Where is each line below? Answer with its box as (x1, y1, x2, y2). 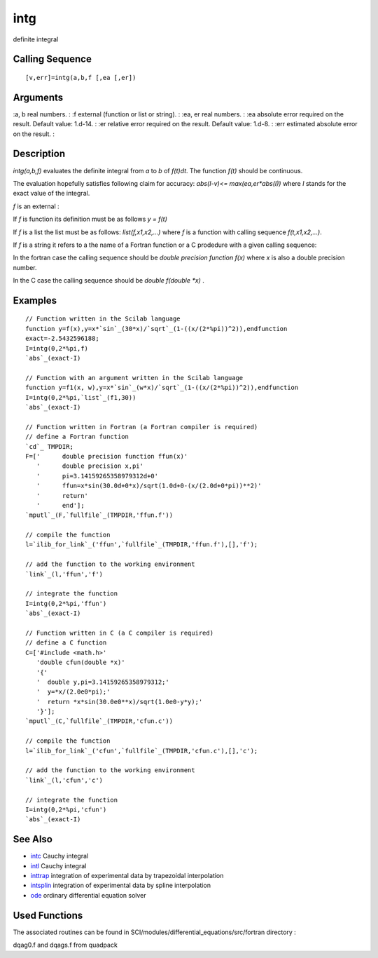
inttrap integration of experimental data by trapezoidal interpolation (30, 872, 224, 880)
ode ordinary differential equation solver (30, 891, 146, 899)
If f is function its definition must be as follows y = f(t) (13, 215, 168, 224)
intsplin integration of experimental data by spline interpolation (30, 881, 211, 890)
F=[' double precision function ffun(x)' (25, 452, 188, 460)
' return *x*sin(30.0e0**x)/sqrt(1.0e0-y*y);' (36, 698, 203, 706)
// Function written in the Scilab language (25, 315, 181, 323)
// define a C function (25, 639, 107, 647)
